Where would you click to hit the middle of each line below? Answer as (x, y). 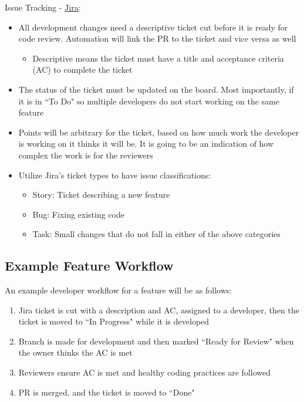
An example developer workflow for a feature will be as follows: (119, 290)
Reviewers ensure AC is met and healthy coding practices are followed (144, 372)
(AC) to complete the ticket (82, 70)
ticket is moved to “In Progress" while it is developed (114, 321)
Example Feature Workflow (89, 266)
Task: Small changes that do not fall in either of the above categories (156, 234)
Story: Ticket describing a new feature (101, 195)
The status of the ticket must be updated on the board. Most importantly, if (156, 89)
